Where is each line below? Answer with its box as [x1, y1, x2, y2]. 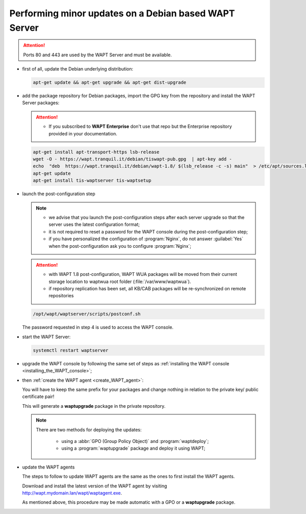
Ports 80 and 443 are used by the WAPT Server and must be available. [23, 52, 172, 58]
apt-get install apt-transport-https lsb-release [33, 149, 160, 155]
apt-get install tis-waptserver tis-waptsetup [33, 178, 151, 183]
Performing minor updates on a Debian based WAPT [9, 8, 235, 19]
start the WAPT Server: [22, 334, 71, 340]
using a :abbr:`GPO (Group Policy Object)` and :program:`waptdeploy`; [61, 438, 209, 444]
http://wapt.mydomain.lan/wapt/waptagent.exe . [22, 489, 122, 496]
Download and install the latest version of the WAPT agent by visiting [22, 483, 167, 489]
